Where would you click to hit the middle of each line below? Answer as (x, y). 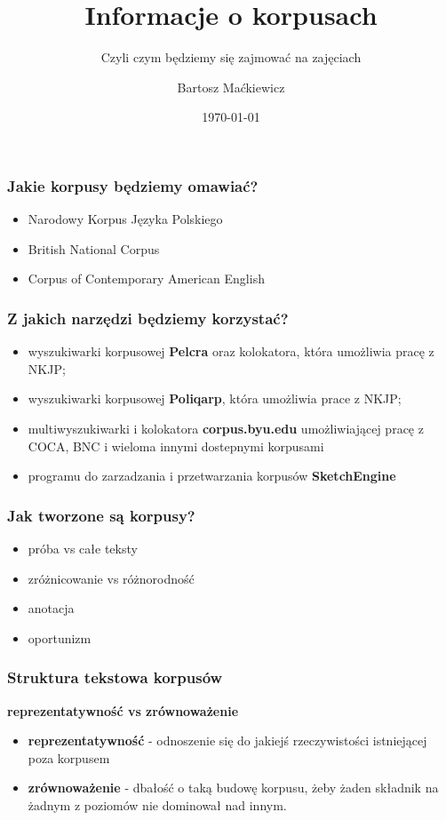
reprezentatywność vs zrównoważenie (123, 710)
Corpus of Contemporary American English (146, 279)
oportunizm (60, 637)
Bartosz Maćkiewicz (231, 87)
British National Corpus (94, 248)
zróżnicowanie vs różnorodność (111, 578)
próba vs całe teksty (83, 548)
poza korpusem (69, 757)
